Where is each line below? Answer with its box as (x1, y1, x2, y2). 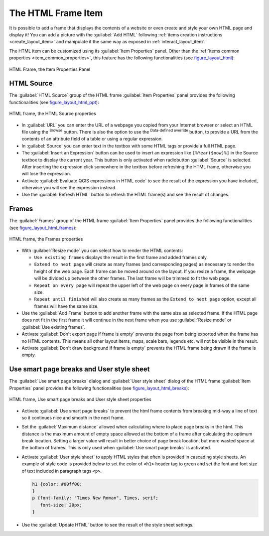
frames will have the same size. (34, 303, 99, 309)
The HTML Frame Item (9, 7, 103, 18)
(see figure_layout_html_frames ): (9, 225, 77, 231)
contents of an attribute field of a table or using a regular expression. (21, 136, 163, 142)
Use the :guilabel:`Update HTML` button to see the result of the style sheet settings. (21, 522, 194, 528)
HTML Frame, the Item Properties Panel (9, 66, 91, 72)
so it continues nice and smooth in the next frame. (21, 414, 125, 420)
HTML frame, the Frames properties (9, 236, 83, 242)
